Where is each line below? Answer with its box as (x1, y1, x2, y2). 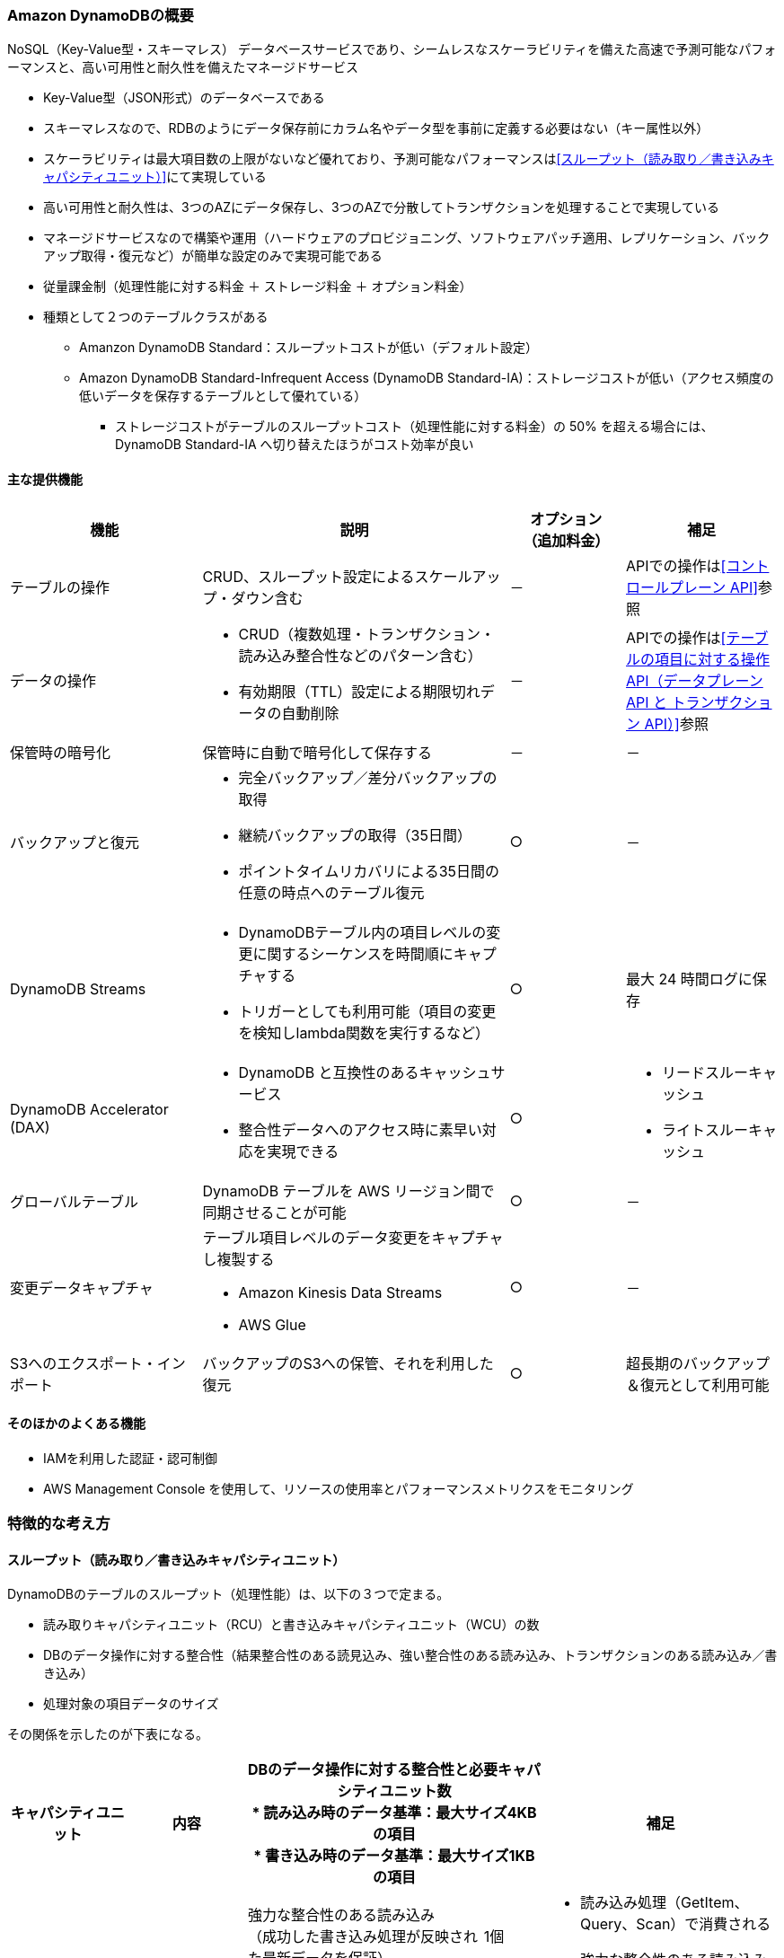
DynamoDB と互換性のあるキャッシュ (238, 1063, 491, 1081)
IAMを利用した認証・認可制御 (43, 1450, 218, 1466)
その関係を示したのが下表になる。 (7, 1726, 208, 1742)
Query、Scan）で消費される (580, 1915, 771, 1934)
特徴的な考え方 (7, 1514, 110, 1533)
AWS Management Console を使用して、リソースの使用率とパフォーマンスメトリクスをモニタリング (43, 1480, 634, 1496)
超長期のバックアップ (626, 1354, 771, 1372)
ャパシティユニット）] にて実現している (43, 169, 267, 185)
